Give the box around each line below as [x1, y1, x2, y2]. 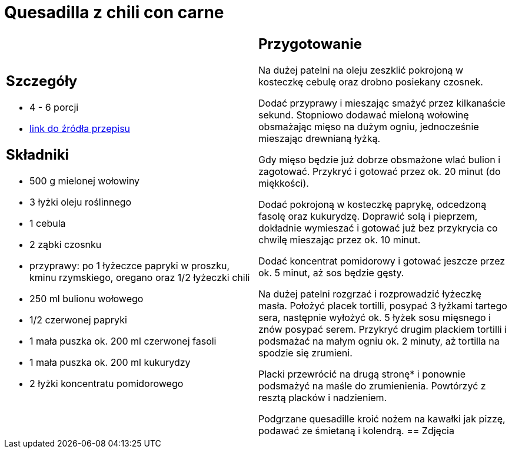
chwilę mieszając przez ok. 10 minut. [258, 233, 421, 246]
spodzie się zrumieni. [258, 346, 353, 359]
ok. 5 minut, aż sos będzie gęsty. [258, 266, 404, 279]
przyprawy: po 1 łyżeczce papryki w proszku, [29, 260, 230, 272]
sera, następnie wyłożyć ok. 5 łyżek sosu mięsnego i [258, 311, 491, 323]
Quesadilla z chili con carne [4, 2, 224, 22]
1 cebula [29, 217, 66, 230]
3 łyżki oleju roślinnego [29, 196, 132, 209]
